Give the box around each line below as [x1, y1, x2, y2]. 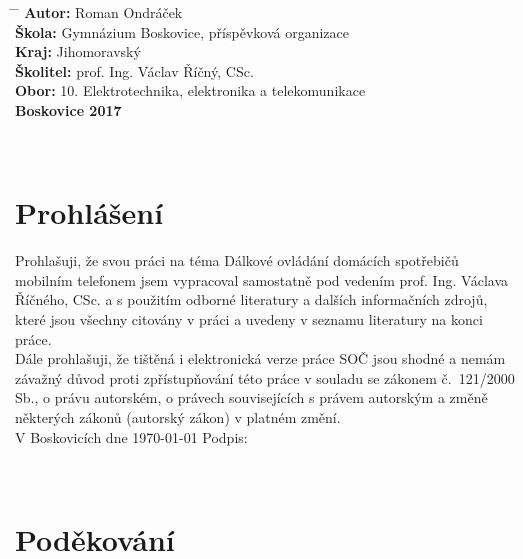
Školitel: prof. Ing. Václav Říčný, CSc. [15, 60, 254, 81]
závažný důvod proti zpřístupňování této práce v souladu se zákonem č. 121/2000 [15, 367, 515, 388]
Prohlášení [15, 192, 164, 233]
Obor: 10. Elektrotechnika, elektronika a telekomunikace [15, 80, 366, 101]
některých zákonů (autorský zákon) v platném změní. [15, 407, 341, 428]
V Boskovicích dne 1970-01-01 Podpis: [15, 426, 248, 447]
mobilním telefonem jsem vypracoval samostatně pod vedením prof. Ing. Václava [15, 269, 509, 290]
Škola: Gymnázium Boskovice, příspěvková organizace [15, 21, 349, 42]
